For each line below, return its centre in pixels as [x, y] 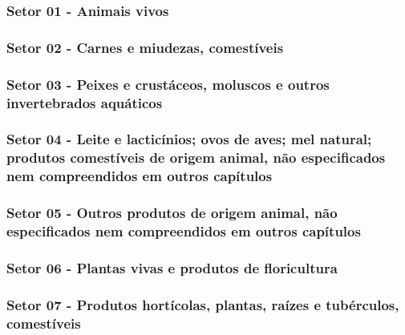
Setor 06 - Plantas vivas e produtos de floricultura [172, 267]
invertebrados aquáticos [85, 102]
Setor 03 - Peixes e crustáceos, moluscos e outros [168, 84]
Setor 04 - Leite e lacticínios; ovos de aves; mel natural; [189, 139]
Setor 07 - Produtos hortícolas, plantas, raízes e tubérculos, [203, 304]
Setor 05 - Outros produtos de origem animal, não [172, 213]
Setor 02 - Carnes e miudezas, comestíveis [145, 47]
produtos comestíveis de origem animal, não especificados [196, 157]
